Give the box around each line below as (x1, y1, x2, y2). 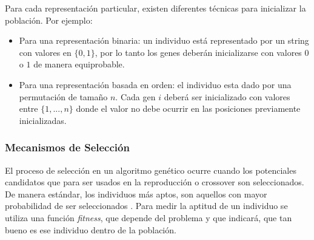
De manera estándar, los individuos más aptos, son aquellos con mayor (5, 187, 267, 200)
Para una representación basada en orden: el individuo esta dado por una (19, 78, 292, 91)
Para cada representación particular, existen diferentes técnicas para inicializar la (5, 2, 306, 14)
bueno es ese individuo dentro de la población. (5, 223, 176, 236)
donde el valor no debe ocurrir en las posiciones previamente (76, 102, 301, 115)
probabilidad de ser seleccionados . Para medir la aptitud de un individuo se (5, 199, 288, 212)
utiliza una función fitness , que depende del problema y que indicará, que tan (5, 211, 292, 224)
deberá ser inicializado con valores (164, 90, 290, 103)
